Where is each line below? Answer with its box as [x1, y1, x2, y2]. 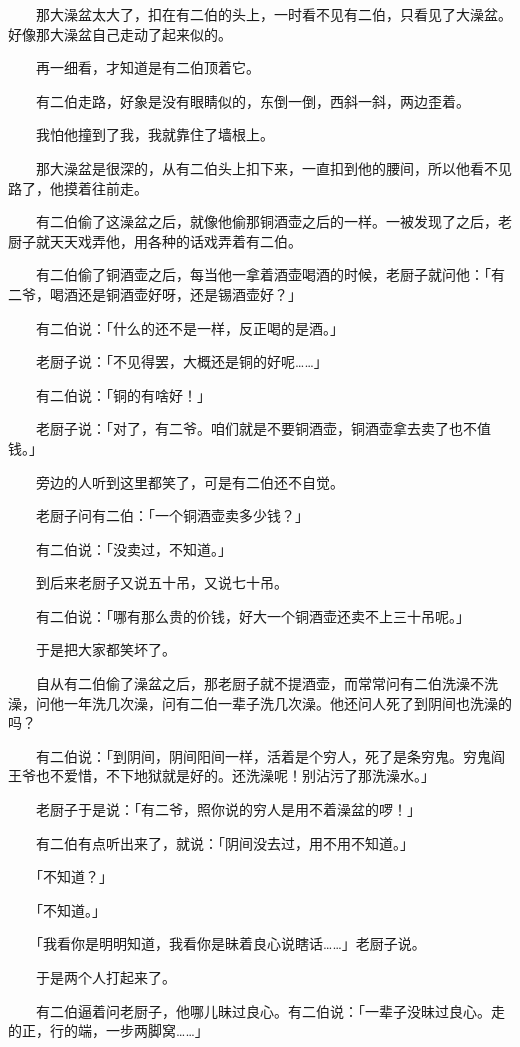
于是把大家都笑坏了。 [35, 639, 176, 660]
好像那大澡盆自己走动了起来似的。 [8, 23, 232, 44]
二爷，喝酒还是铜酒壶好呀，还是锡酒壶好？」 [8, 283, 302, 304]
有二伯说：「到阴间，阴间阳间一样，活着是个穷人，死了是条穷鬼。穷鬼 [35, 745, 491, 766]
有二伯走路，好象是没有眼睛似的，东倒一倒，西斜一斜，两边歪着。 [35, 90, 470, 111]
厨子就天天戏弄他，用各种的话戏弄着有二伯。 [8, 230, 302, 251]
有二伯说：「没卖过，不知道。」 [35, 538, 232, 559]
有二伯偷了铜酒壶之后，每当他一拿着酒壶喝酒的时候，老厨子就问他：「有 [35, 264, 505, 285]
